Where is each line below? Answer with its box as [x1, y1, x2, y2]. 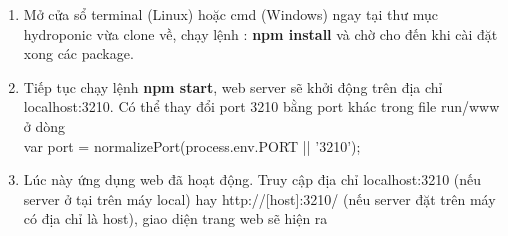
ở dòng [23, 115, 66, 136]
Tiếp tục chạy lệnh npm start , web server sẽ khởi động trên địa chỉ [23, 76, 443, 97]
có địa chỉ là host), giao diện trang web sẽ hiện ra [23, 208, 328, 229]
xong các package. [23, 43, 134, 64]
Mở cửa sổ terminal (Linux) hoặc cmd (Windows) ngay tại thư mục [23, 4, 438, 24]
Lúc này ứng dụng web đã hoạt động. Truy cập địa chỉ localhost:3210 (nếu [23, 169, 482, 190]
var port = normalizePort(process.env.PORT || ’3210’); [23, 135, 361, 156]
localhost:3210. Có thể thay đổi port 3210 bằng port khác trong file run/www [23, 96, 500, 117]
